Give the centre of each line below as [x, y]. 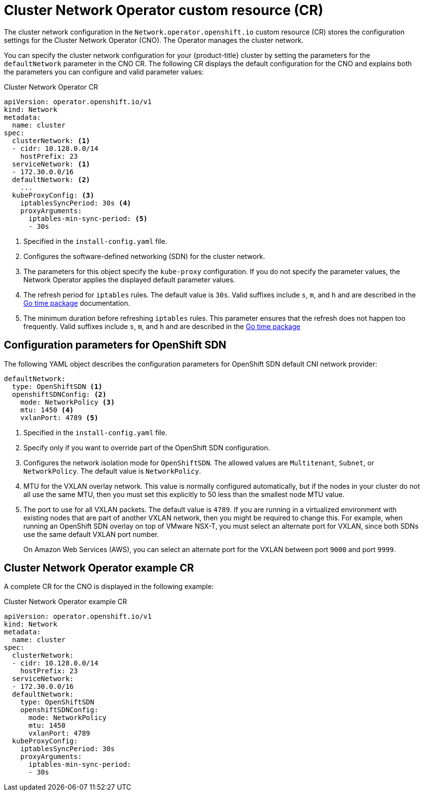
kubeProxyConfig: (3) [53, 195]
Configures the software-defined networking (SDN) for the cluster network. [144, 256]
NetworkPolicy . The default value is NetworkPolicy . [112, 471]
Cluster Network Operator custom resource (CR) [164, 10]
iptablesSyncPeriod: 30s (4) [76, 203]
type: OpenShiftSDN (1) [57, 386]
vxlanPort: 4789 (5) [59, 417]
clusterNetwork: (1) [51, 140]
